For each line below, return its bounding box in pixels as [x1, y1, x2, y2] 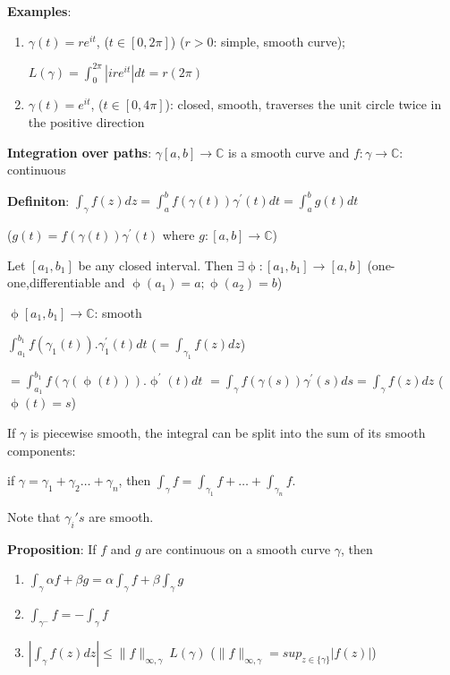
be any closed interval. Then [78, 255, 233, 274]
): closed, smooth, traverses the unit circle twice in [165, 95, 442, 114]
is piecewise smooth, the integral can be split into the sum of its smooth [30, 423, 426, 442]
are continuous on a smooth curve [145, 539, 331, 558]
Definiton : [7, 191, 70, 209]
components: [7, 440, 76, 459]
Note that [7, 508, 61, 526]
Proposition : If [7, 539, 97, 558]
